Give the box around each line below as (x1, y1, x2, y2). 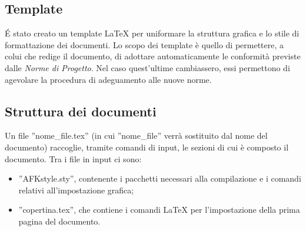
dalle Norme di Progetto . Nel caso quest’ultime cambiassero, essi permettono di (5, 61, 290, 73)
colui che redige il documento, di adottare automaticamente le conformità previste (5, 50, 301, 62)
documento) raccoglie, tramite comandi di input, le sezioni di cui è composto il (5, 140, 289, 153)
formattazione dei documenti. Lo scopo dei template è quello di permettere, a (5, 38, 284, 51)
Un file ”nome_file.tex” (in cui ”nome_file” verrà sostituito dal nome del (5, 129, 268, 142)
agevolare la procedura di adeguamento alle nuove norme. (5, 73, 212, 85)
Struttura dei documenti (5, 102, 157, 120)
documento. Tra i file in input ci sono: (5, 152, 142, 165)
